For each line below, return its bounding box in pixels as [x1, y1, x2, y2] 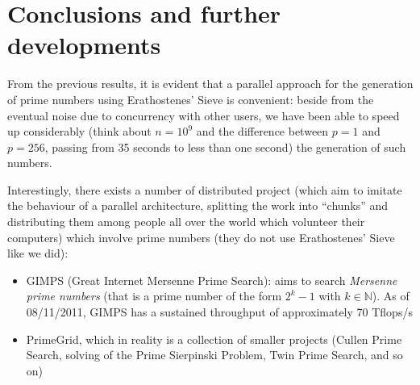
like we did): [7, 245, 69, 262]
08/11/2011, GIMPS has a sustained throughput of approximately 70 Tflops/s [26, 303, 413, 320]
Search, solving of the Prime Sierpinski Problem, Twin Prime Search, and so [26, 346, 403, 363]
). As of [372, 287, 410, 304]
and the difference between [196, 123, 329, 140]
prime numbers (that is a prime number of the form [26, 287, 282, 304]
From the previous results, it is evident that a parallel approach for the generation [7, 75, 414, 92]
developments [7, 28, 161, 61]
